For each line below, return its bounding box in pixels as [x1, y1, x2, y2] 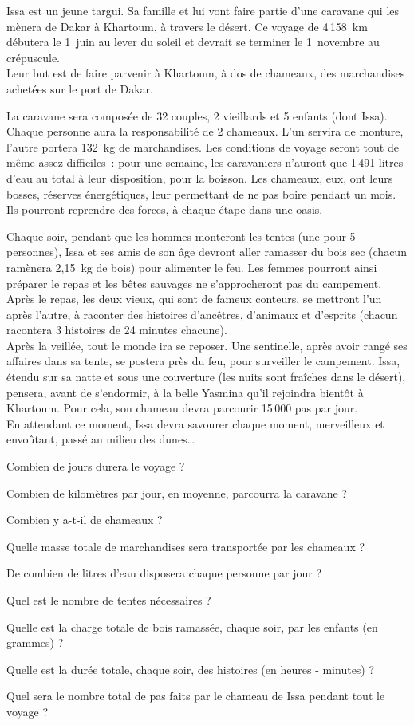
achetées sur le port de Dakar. [6, 80, 154, 97]
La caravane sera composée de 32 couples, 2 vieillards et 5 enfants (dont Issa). [6, 107, 388, 124]
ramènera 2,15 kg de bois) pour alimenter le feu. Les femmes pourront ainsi [6, 258, 377, 275]
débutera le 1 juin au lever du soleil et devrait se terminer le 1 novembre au [6, 33, 380, 50]
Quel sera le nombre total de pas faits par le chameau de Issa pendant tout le [6, 688, 385, 704]
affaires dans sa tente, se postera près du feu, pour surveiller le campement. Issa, [6, 353, 400, 369]
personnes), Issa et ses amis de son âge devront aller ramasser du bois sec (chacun [6, 243, 407, 260]
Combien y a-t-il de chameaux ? [6, 511, 163, 528]
